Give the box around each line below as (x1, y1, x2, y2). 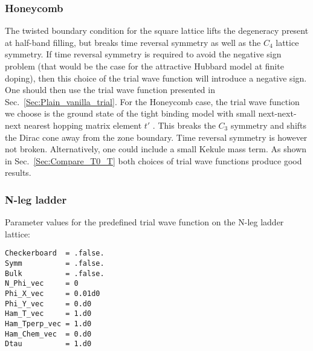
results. (5, 166, 31, 179)
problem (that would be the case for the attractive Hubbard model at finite (5, 60, 284, 72)
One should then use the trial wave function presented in (5, 83, 215, 96)
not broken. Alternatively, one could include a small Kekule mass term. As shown (5, 143, 307, 155)
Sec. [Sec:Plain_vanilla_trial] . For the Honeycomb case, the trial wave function (5, 95, 300, 108)
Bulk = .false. (5, 269, 105, 278)
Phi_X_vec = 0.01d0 (5, 289, 100, 298)
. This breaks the (152, 118, 216, 131)
